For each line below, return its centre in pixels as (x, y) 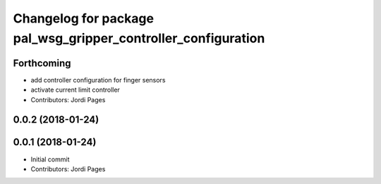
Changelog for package (84, 18)
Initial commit (50, 159)
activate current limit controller (75, 90)
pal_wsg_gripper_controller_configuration (139, 38)
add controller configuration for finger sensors (98, 80)
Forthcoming (42, 63)
